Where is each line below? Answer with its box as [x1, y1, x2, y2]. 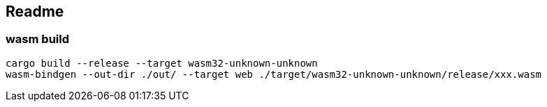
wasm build [6, 32, 70, 47]
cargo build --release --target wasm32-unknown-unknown [6, 57, 318, 69]
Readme [6, 3, 64, 20]
